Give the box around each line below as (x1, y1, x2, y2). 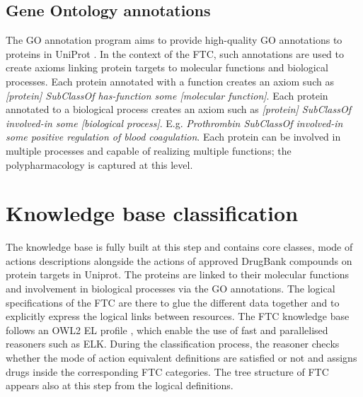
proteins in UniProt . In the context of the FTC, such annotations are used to (6, 46, 344, 61)
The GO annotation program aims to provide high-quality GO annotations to (6, 32, 342, 47)
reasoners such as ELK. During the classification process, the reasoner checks (6, 336, 340, 351)
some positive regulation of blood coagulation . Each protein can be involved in (6, 129, 341, 144)
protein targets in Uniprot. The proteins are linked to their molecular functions (6, 267, 350, 282)
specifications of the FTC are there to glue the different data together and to (6, 295, 340, 309)
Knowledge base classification (6, 198, 299, 227)
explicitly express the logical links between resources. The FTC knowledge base (6, 309, 350, 324)
